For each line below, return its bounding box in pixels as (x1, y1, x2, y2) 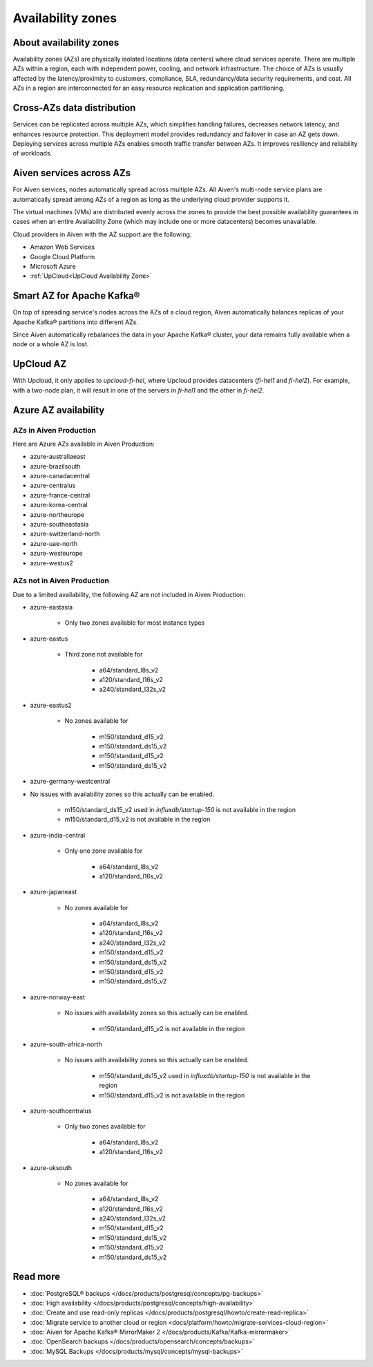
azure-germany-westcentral (30, 777, 111, 786)
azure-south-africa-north (30, 1040, 103, 1048)
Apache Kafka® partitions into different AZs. (12, 318, 138, 326)
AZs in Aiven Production (12, 425, 97, 435)
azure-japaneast (30, 888, 77, 896)
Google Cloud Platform (30, 252, 95, 261)
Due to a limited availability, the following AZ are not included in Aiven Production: (12, 590, 245, 598)
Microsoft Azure (30, 262, 76, 270)
